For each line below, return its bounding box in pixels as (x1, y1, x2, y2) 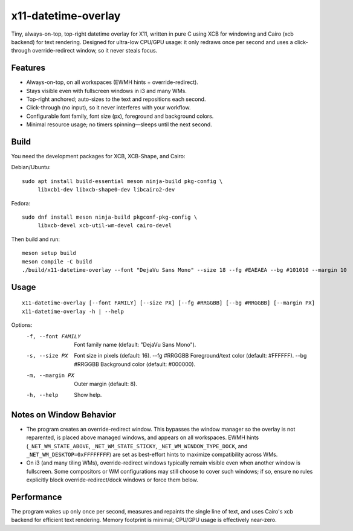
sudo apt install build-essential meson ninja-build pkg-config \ (22, 178, 223, 184)
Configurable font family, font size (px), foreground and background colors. (26, 112, 214, 120)
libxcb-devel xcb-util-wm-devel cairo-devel (37, 222, 172, 229)
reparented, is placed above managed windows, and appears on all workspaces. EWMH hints (26, 434, 259, 441)
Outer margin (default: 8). (74, 380, 137, 387)
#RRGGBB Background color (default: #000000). (74, 360, 196, 368)
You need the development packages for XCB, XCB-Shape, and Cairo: (11, 153, 186, 160)
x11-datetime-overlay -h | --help (22, 308, 124, 315)
